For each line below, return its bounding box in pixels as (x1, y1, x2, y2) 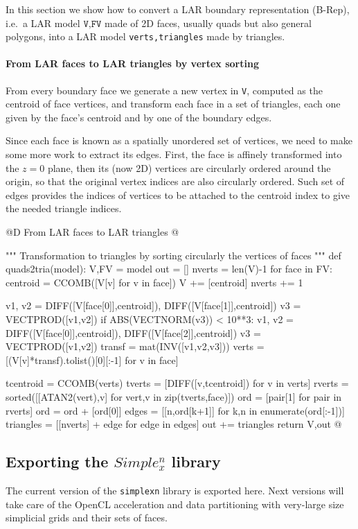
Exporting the (6, 451, 109, 472)
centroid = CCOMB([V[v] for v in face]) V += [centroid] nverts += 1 (6, 275, 303, 289)
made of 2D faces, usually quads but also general (105, 15, 312, 30)
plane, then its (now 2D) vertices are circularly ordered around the (47, 160, 331, 175)
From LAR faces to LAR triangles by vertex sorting (6, 56, 259, 71)
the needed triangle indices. (6, 201, 122, 216)
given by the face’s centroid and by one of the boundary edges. (6, 110, 272, 124)
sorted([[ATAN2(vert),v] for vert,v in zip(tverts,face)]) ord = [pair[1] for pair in (6, 389, 342, 404)
